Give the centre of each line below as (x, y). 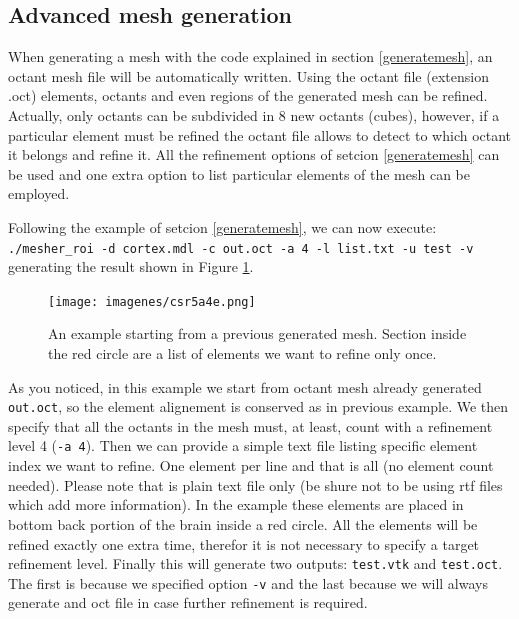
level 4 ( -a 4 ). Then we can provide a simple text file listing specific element (243, 445)
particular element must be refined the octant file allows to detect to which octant (260, 134)
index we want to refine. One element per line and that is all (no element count (251, 465)
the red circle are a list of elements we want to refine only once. (242, 353)
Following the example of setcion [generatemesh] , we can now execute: (222, 226)
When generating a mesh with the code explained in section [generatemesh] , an (250, 56)
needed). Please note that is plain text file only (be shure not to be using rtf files (255, 484)
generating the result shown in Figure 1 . (131, 266)
